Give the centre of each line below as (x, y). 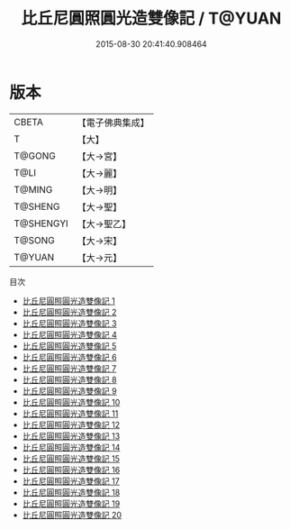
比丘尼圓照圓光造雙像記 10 (71, 402)
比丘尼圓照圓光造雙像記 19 (71, 503)
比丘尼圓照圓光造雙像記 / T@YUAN (151, 18)
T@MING (33, 189)
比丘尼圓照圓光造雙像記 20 (72, 515)
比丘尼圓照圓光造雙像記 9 (69, 391)
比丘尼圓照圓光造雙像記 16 (71, 470)
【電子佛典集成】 (113, 123)
